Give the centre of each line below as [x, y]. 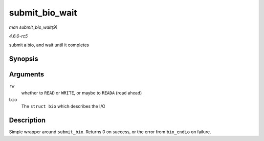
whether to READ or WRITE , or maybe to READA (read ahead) [82, 93]
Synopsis [24, 59]
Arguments [27, 75]
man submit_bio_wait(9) [33, 27]
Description [27, 120]
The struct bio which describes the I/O [63, 106]
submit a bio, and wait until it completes [49, 45]
